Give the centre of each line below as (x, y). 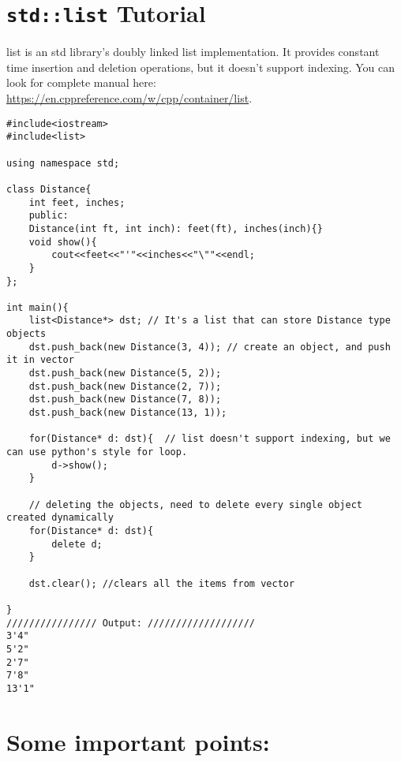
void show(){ (63, 242)
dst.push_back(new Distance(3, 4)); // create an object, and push (210, 347)
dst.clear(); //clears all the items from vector (162, 583)
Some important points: (138, 741)
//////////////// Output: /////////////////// (131, 623)
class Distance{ (49, 189)
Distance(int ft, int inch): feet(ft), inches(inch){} (176, 228)
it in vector (40, 360)
